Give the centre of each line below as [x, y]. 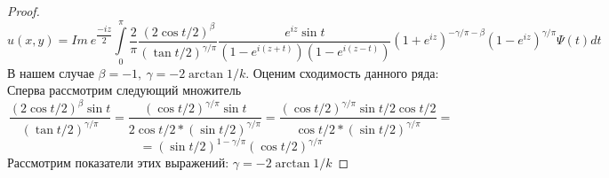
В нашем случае [51, 72]
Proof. [24, 11]
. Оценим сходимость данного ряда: [342, 72]
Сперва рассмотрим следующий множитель [124, 90]
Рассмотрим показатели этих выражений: [118, 163]
